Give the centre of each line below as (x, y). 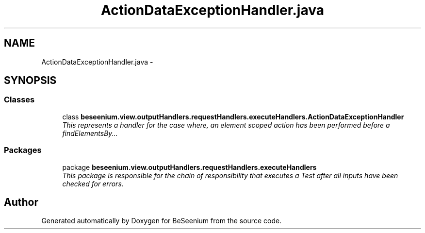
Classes (19, 100)
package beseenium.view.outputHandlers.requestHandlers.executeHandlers (189, 167)
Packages (23, 150)
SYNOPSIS (30, 81)
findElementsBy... (90, 133)
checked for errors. (93, 183)
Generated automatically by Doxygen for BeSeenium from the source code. (162, 221)
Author (21, 202)
